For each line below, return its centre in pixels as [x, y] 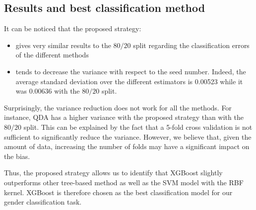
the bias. [17, 156]
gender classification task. [43, 202]
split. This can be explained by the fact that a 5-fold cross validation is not [138, 127]
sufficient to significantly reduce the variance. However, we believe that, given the [128, 136]
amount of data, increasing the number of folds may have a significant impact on [127, 146]
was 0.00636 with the [48, 91]
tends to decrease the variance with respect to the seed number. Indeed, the [131, 71]
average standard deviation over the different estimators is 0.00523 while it [129, 81]
